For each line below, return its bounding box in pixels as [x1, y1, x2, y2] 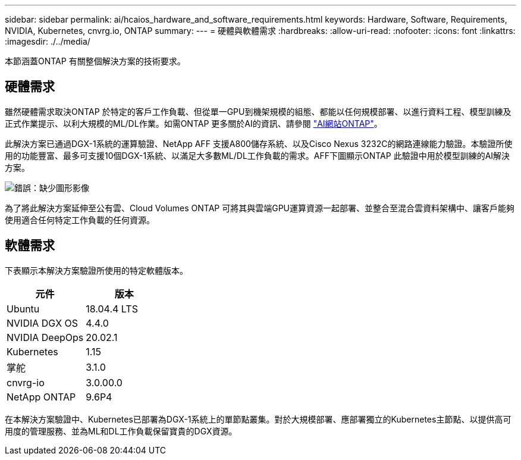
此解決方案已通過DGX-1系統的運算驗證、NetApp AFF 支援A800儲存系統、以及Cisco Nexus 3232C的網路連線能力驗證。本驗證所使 [5, 138, 513, 149]
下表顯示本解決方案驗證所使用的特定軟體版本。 [5, 265, 188, 276]
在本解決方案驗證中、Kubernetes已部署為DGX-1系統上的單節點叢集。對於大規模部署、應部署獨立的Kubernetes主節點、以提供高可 [5, 414, 511, 424]
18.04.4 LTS [86, 302, 138, 315]
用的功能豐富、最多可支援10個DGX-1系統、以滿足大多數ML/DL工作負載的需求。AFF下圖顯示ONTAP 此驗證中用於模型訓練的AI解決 [5, 150, 510, 161]
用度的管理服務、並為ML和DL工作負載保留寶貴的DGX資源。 [5, 425, 237, 436]
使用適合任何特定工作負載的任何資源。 [5, 214, 155, 225]
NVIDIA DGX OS [7, 317, 79, 329]
